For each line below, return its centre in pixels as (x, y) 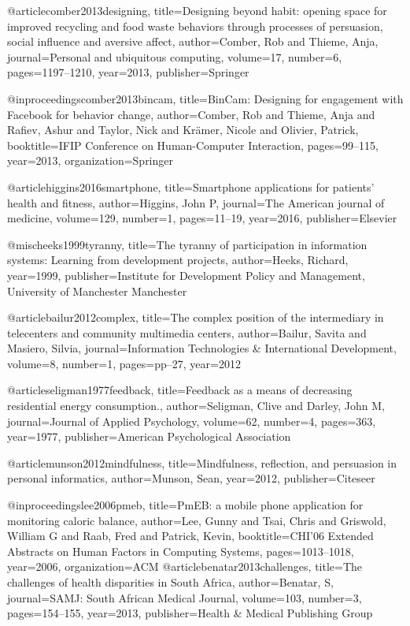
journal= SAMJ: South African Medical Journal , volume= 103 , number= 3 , (185, 597)
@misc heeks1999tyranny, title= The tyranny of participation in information (187, 244)
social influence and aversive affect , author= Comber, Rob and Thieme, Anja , (193, 41)
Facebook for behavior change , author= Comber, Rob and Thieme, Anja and (191, 114)
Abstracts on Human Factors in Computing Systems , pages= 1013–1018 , (181, 551)
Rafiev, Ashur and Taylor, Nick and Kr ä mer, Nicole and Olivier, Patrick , (183, 130)
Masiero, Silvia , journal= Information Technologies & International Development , (202, 348)
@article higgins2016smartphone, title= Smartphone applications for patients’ (191, 186)
